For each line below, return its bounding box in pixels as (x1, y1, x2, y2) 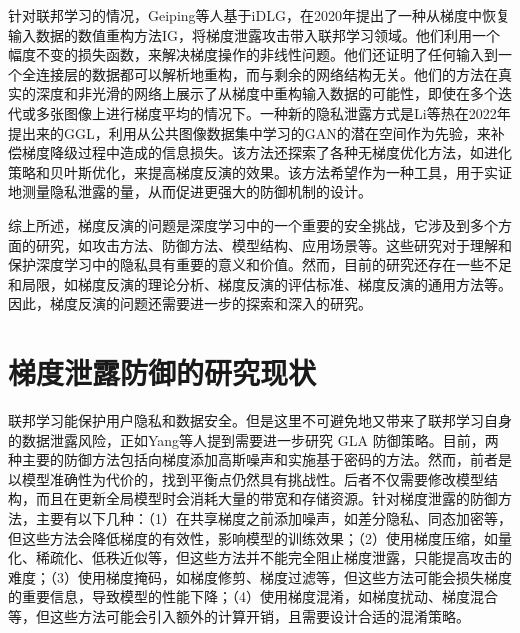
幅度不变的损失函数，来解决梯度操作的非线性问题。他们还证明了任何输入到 (8, 44, 498, 65)
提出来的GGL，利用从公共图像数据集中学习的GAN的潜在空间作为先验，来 (8, 122, 491, 143)
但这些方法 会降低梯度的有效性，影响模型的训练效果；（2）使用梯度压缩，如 (8, 527, 498, 548)
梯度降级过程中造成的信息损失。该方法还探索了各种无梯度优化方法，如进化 (21, 142, 512, 163)
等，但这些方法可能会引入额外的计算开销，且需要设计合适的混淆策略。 (8, 605, 470, 626)
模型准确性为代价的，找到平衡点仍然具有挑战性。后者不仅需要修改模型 (21, 468, 484, 489)
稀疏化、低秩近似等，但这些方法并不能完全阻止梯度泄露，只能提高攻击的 (35, 547, 512, 568)
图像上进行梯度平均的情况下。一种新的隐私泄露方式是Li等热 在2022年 (63, 102, 511, 123)
